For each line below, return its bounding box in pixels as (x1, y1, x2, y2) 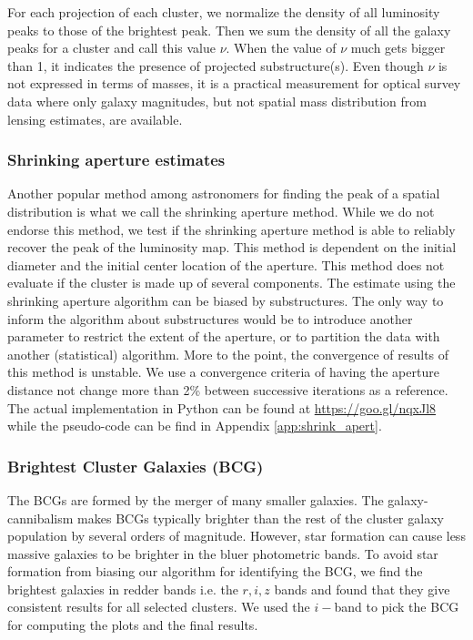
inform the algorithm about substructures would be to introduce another (7, 309, 413, 328)
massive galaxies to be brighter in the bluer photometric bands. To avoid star (7, 543, 438, 563)
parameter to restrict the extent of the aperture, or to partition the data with (7, 327, 440, 346)
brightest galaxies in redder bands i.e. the (7, 579, 238, 598)
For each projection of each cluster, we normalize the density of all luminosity (7, 3, 440, 21)
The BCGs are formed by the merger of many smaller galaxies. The (7, 490, 384, 509)
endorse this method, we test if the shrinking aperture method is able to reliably (7, 219, 456, 239)
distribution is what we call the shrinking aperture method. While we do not (7, 201, 435, 220)
